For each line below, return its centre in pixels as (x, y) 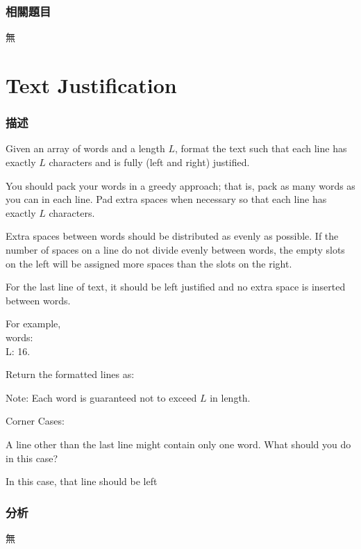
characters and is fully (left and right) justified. (149, 162)
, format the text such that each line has (261, 148)
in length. (230, 397)
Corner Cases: (35, 421)
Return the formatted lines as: (70, 374)
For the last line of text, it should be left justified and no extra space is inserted (176, 287)
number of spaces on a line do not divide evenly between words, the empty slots (175, 249)
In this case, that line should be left (82, 481)
